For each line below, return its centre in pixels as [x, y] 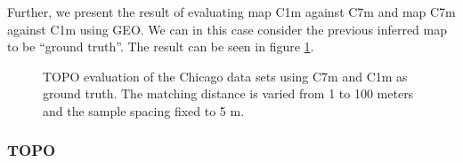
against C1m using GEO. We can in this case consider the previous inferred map [227, 29]
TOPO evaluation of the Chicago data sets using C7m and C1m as [225, 76]
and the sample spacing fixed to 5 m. [144, 110]
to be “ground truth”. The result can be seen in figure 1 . [161, 47]
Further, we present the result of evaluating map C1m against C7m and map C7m [231, 12]
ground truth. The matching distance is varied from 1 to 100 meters [228, 93]
